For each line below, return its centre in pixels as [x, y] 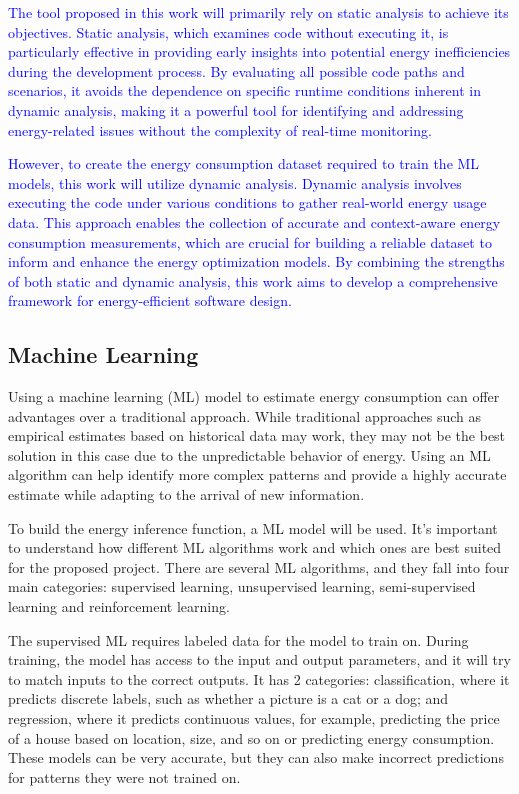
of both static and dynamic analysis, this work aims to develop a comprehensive [253, 280]
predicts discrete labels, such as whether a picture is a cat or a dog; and [228, 698]
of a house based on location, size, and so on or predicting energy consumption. [251, 737]
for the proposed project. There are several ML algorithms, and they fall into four [259, 566]
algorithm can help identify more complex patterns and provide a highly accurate [257, 474]
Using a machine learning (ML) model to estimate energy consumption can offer [254, 396]
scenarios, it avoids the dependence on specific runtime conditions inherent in [245, 90]
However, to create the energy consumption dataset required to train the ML [244, 163]
